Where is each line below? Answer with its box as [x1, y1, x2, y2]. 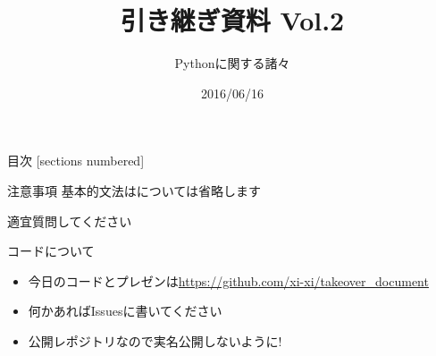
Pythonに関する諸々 [174, 54, 290, 72]
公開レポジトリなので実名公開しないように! [28, 331, 282, 350]
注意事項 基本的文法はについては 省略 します [7, 181, 261, 199]
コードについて [7, 242, 95, 260]
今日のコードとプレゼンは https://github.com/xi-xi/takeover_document [28, 271, 429, 290]
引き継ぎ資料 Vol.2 [120, 2, 345, 38]
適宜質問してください [7, 211, 132, 230]
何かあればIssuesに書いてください [28, 301, 222, 320]
